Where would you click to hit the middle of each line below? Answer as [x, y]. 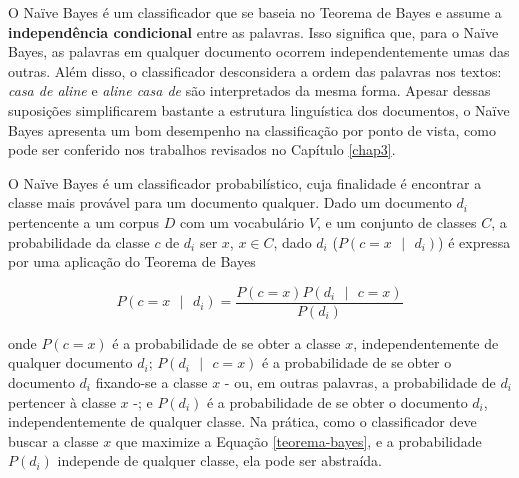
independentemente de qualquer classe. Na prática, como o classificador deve [242, 421]
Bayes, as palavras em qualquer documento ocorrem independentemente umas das [259, 51]
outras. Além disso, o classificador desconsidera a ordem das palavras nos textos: [255, 70]
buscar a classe [53, 440]
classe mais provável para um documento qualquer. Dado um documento [230, 202]
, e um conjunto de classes [396, 221]
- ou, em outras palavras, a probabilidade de [360, 381]
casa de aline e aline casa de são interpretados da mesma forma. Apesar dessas [249, 90]
